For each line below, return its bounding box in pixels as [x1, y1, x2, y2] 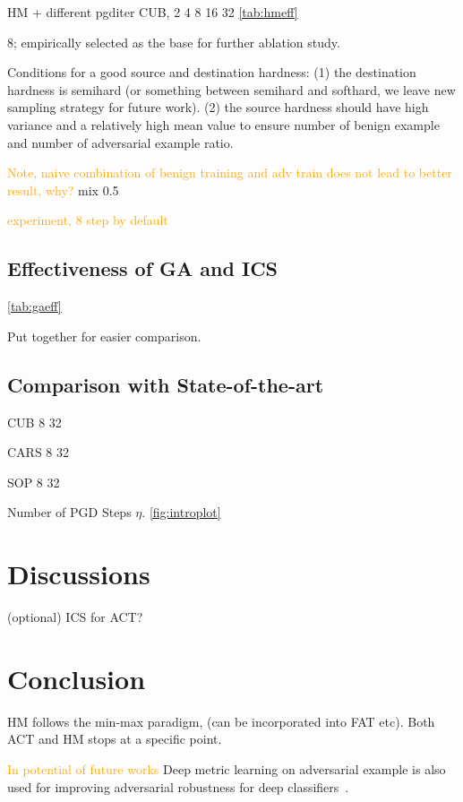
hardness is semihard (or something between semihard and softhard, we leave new [7, 80, 456, 99]
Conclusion [7, 660, 146, 696]
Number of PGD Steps [7, 503, 132, 522]
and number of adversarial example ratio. [7, 133, 234, 151]
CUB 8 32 [7, 412, 62, 431]
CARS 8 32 [7, 443, 70, 461]
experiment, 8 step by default [7, 211, 168, 229]
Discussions [7, 556, 150, 592]
